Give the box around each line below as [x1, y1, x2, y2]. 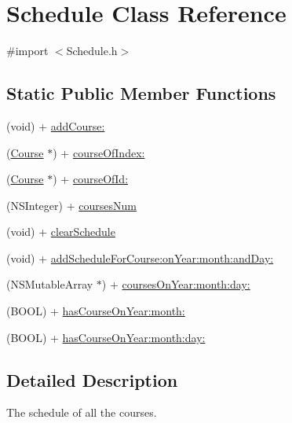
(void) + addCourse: [6, 117, 105, 134]
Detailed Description [6, 367, 178, 392]
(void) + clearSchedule [6, 223, 115, 240]
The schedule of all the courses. [6, 404, 157, 421]
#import [6, 42, 49, 59]
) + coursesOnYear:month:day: [101, 276, 250, 292]
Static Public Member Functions [6, 81, 276, 105]
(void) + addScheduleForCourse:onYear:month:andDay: [6, 249, 274, 266]
